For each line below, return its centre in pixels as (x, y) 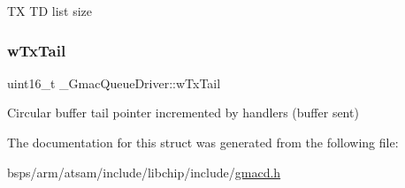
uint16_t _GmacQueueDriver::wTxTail (114, 83)
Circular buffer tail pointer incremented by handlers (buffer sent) (183, 113)
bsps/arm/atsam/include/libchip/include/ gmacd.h (144, 172)
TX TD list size (50, 11)
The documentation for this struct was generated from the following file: (203, 142)
